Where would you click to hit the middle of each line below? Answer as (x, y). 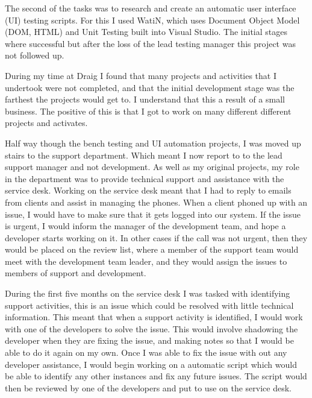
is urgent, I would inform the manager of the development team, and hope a (145, 226)
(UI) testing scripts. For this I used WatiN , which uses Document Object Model (152, 20)
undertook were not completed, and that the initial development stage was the (150, 87)
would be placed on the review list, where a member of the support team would (152, 249)
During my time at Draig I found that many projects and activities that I (141, 75)
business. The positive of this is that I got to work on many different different (148, 111)
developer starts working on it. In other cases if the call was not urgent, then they (156, 237)
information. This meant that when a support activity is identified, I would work (154, 317)
